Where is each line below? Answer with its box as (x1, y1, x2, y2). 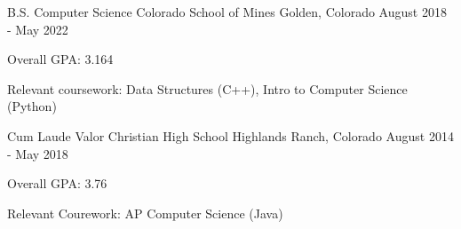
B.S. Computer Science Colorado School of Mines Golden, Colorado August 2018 (7, 3, 447, 20)
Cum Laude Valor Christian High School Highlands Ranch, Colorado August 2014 (7, 126, 454, 145)
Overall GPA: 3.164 (7, 50, 114, 68)
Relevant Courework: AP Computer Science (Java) (7, 203, 283, 222)
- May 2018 (7, 144, 68, 162)
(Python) (7, 97, 57, 115)
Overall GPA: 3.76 (7, 174, 107, 193)
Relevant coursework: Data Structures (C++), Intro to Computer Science (7, 79, 408, 98)
